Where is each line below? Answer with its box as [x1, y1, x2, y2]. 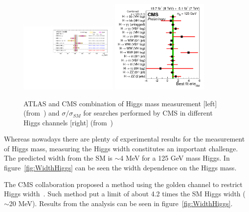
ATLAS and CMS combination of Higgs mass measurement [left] [23, 98, 217, 108]
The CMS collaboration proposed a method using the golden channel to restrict [4, 179, 243, 189]
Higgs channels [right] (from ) [23, 117, 113, 127]
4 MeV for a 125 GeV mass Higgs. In [120, 153, 230, 163]
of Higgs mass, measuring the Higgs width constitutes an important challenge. [4, 143, 238, 153]
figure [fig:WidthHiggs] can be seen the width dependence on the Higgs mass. [4, 163, 237, 173]
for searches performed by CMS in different [83, 108, 213, 118]
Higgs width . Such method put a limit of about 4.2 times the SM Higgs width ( [4, 188, 246, 199]
